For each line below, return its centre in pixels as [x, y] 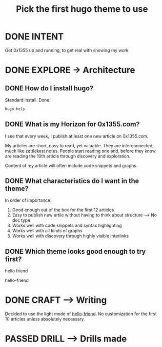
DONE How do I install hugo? [49, 88]
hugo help [15, 109]
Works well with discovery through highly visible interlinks [71, 236]
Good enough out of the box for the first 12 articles [63, 210]
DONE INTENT [34, 37]
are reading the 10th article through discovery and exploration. [68, 156]
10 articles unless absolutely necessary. [45, 319]
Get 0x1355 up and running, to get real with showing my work [67, 50]
